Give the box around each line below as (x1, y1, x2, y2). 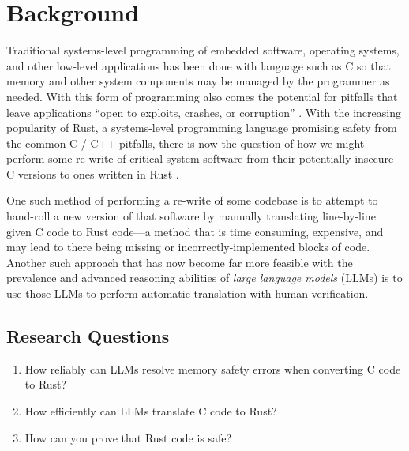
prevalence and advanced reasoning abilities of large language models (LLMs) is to (6, 269, 403, 286)
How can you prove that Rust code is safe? (24, 429, 232, 445)
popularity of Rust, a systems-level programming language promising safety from (6, 119, 397, 136)
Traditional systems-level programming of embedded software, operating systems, (6, 42, 400, 58)
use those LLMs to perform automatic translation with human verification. (6, 285, 369, 302)
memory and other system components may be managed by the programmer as (6, 73, 390, 89)
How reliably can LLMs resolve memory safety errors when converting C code (24, 360, 401, 377)
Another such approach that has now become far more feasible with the (6, 254, 353, 270)
